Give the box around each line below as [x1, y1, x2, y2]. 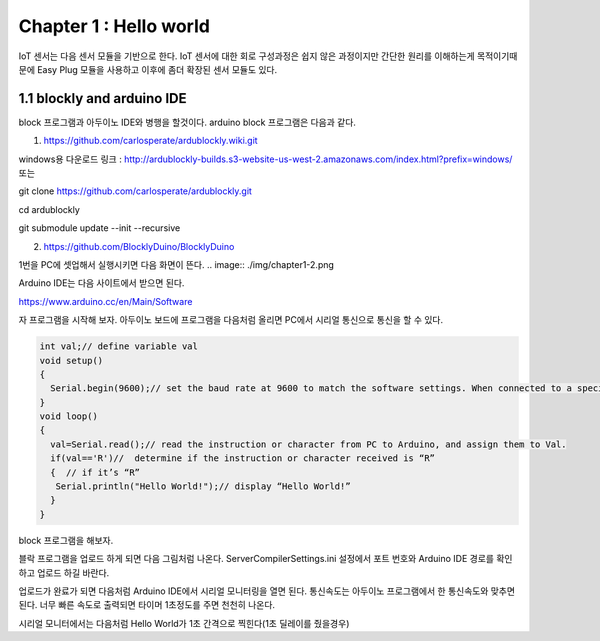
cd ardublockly [18, 203, 80, 215]
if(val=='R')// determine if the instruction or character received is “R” [50, 453, 435, 464]
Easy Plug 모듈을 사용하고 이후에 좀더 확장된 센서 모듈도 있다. [36, 63, 278, 75]
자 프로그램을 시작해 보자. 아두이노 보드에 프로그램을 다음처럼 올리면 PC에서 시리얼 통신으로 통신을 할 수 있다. [18, 314, 444, 326]
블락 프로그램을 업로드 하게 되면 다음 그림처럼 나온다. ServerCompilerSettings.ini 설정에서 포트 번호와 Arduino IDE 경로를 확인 [18, 553, 513, 565]
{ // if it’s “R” [50, 466, 140, 478]
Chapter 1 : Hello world [18, 15, 210, 37]
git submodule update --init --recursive [18, 222, 181, 234]
